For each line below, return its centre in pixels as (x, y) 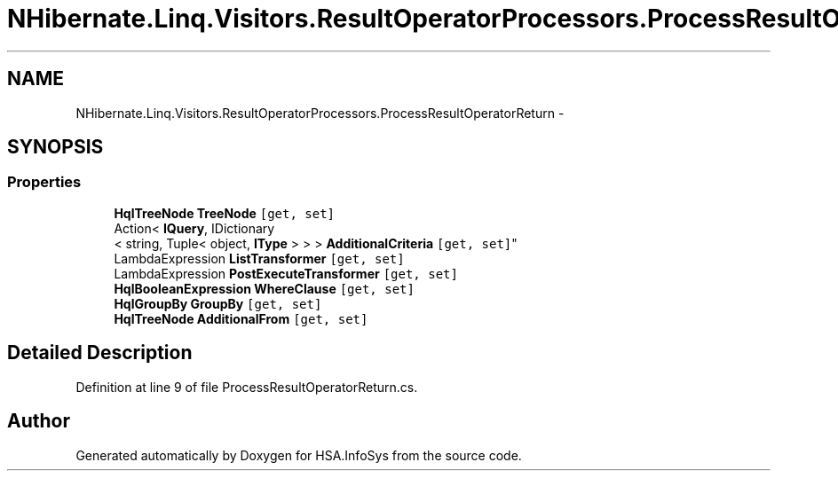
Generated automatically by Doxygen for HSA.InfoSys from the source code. (299, 455)
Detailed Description (100, 353)
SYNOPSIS (55, 147)
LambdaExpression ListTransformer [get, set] (259, 258)
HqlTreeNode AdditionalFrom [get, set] (241, 318)
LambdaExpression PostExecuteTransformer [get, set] (286, 273)
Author (39, 421)
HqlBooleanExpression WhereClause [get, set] (264, 288)
